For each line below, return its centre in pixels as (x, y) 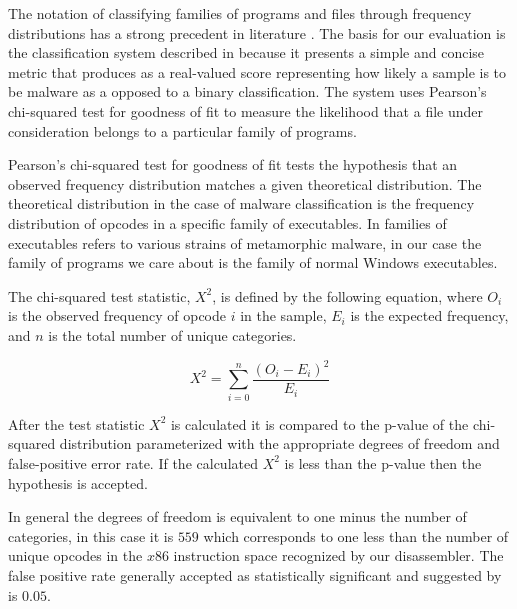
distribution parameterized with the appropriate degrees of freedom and (279, 443)
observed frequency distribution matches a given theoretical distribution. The (245, 183)
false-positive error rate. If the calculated (133, 462)
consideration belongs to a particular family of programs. (182, 130)
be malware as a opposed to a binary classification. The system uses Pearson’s (247, 91)
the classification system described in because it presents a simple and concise (246, 52)
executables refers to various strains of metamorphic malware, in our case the (245, 242)
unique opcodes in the (75, 555)
